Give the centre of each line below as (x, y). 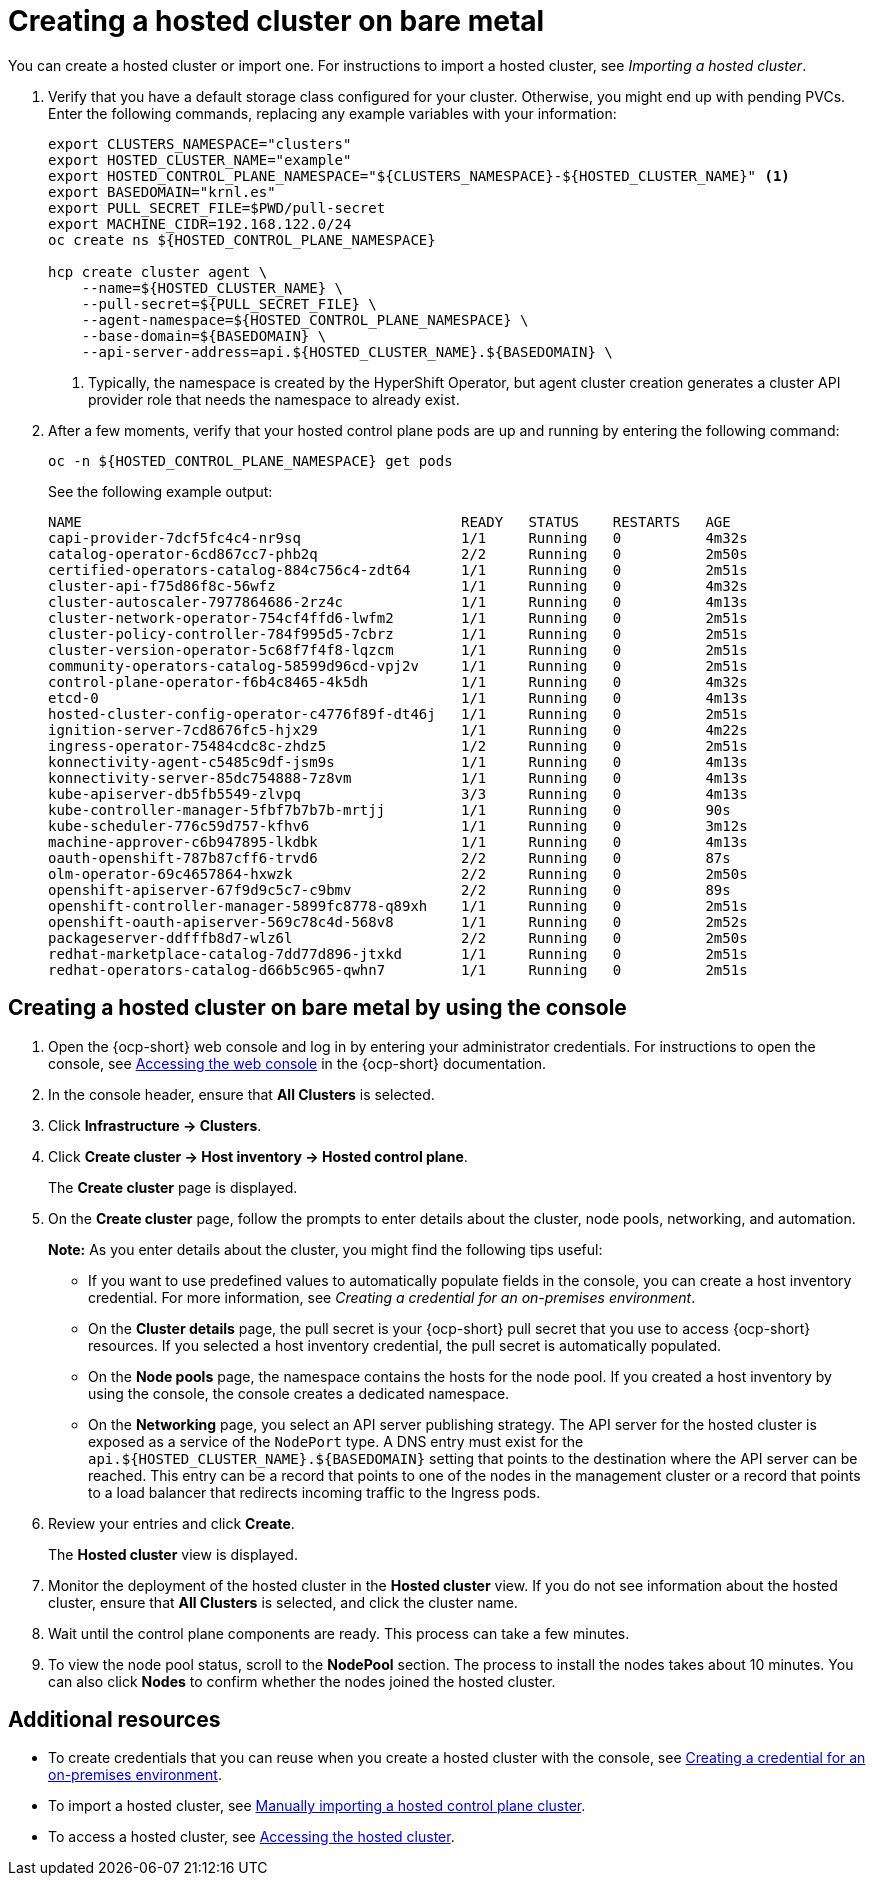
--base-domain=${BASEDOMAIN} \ (204, 335)
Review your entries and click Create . (171, 1523)
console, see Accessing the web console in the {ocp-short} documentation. (297, 1063)
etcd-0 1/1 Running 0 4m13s (398, 697)
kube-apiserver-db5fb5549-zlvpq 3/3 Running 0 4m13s (398, 793)
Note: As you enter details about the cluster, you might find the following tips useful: (325, 1249)
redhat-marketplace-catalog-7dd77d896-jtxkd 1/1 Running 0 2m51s (398, 953)
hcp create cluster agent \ (158, 271)
